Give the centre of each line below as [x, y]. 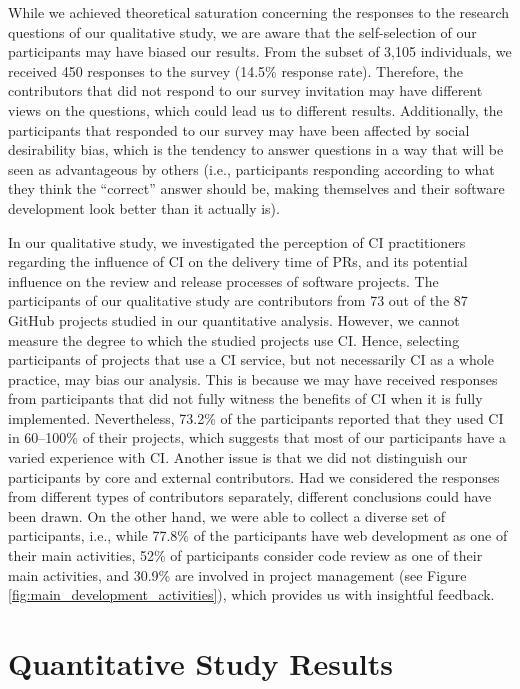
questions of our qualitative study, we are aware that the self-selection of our [242, 31]
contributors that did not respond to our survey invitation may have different [245, 90]
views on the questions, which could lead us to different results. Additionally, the [255, 109]
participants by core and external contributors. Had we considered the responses [254, 476]
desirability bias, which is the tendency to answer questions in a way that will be [256, 149]
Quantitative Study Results [200, 663]
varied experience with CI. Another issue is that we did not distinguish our [238, 457]
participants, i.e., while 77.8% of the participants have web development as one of [258, 535]
